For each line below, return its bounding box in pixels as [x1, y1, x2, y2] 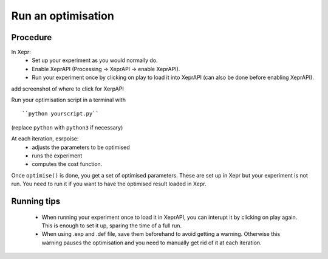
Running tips [11, 196, 61, 206]
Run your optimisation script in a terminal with [11, 96, 126, 103]
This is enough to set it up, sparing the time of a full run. [41, 222, 182, 229]
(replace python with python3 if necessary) [11, 123, 123, 131]
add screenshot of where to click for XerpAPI [11, 85, 124, 92]
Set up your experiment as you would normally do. [32, 57, 158, 64]
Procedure [11, 32, 52, 43]
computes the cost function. [32, 161, 103, 168]
